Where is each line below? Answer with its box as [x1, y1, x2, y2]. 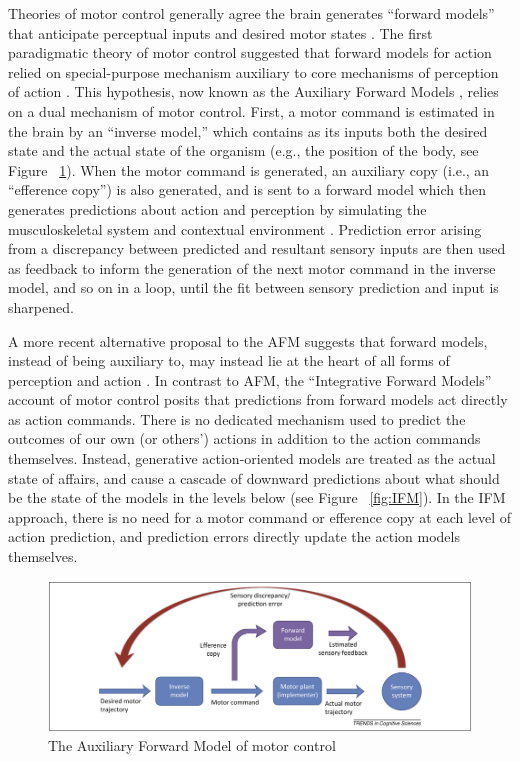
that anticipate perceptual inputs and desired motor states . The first [8, 22, 433, 43]
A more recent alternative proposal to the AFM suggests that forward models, [8, 330, 488, 351]
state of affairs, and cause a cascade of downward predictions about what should [8, 467, 500, 488]
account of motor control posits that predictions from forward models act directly [8, 389, 508, 410]
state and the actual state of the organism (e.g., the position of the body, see [8, 140, 479, 161]
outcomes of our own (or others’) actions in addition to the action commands [8, 428, 481, 449]
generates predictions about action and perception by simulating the [8, 198, 427, 219]
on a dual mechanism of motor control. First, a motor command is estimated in [8, 100, 495, 121]
